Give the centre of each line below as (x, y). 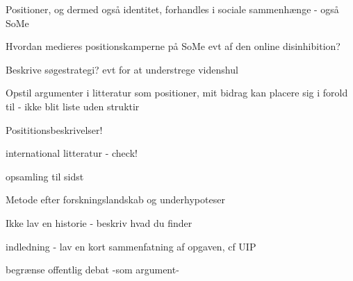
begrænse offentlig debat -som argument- (92, 270)
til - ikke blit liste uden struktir (73, 106)
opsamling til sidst (45, 176)
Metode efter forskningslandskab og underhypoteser (115, 199)
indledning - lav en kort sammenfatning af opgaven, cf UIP (131, 246)
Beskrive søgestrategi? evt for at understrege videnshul (122, 69)
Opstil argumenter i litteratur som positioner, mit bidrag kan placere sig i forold (177, 93)
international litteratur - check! (72, 153)
